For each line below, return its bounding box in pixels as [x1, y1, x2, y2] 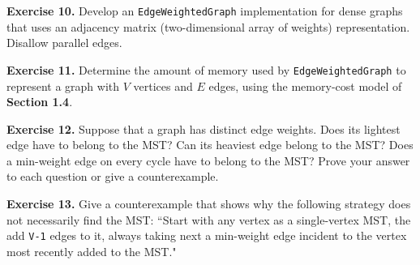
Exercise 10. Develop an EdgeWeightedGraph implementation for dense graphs [6, 2, 403, 19]
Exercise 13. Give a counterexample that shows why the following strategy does [6, 195, 411, 212]
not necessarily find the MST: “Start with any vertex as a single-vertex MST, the [6, 211, 411, 228]
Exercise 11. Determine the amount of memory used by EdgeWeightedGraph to [6, 61, 406, 78]
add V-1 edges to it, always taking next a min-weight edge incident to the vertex [6, 227, 407, 244]
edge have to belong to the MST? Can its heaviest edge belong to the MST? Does [6, 136, 414, 153]
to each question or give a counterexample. [6, 168, 219, 185]
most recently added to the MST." [6, 242, 177, 259]
